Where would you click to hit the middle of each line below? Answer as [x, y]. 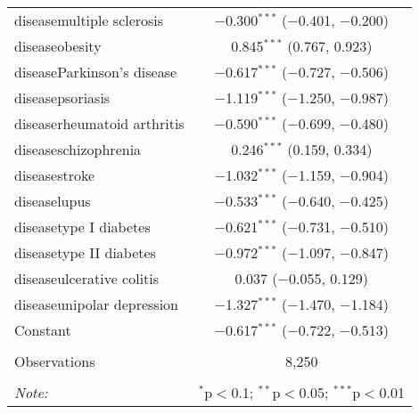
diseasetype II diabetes [85, 252]
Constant [43, 330]
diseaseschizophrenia [78, 149]
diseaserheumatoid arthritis [99, 123]
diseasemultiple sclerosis [89, 20]
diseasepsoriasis [62, 97]
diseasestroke [55, 175]
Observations [55, 361]
